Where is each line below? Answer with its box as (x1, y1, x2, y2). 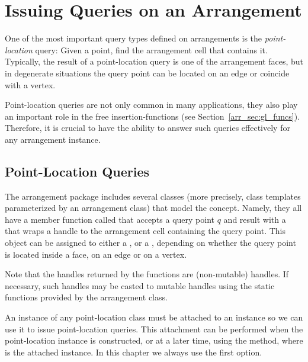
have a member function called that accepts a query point (5, 213, 215, 225)
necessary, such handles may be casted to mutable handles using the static (5, 279, 275, 291)
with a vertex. (5, 78, 56, 91)
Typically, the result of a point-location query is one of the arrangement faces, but (5, 55, 304, 68)
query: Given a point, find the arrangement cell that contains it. (35, 43, 268, 56)
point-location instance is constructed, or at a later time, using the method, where (5, 334, 303, 347)
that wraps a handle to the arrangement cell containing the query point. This (5, 225, 285, 237)
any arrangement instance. (5, 133, 101, 145)
